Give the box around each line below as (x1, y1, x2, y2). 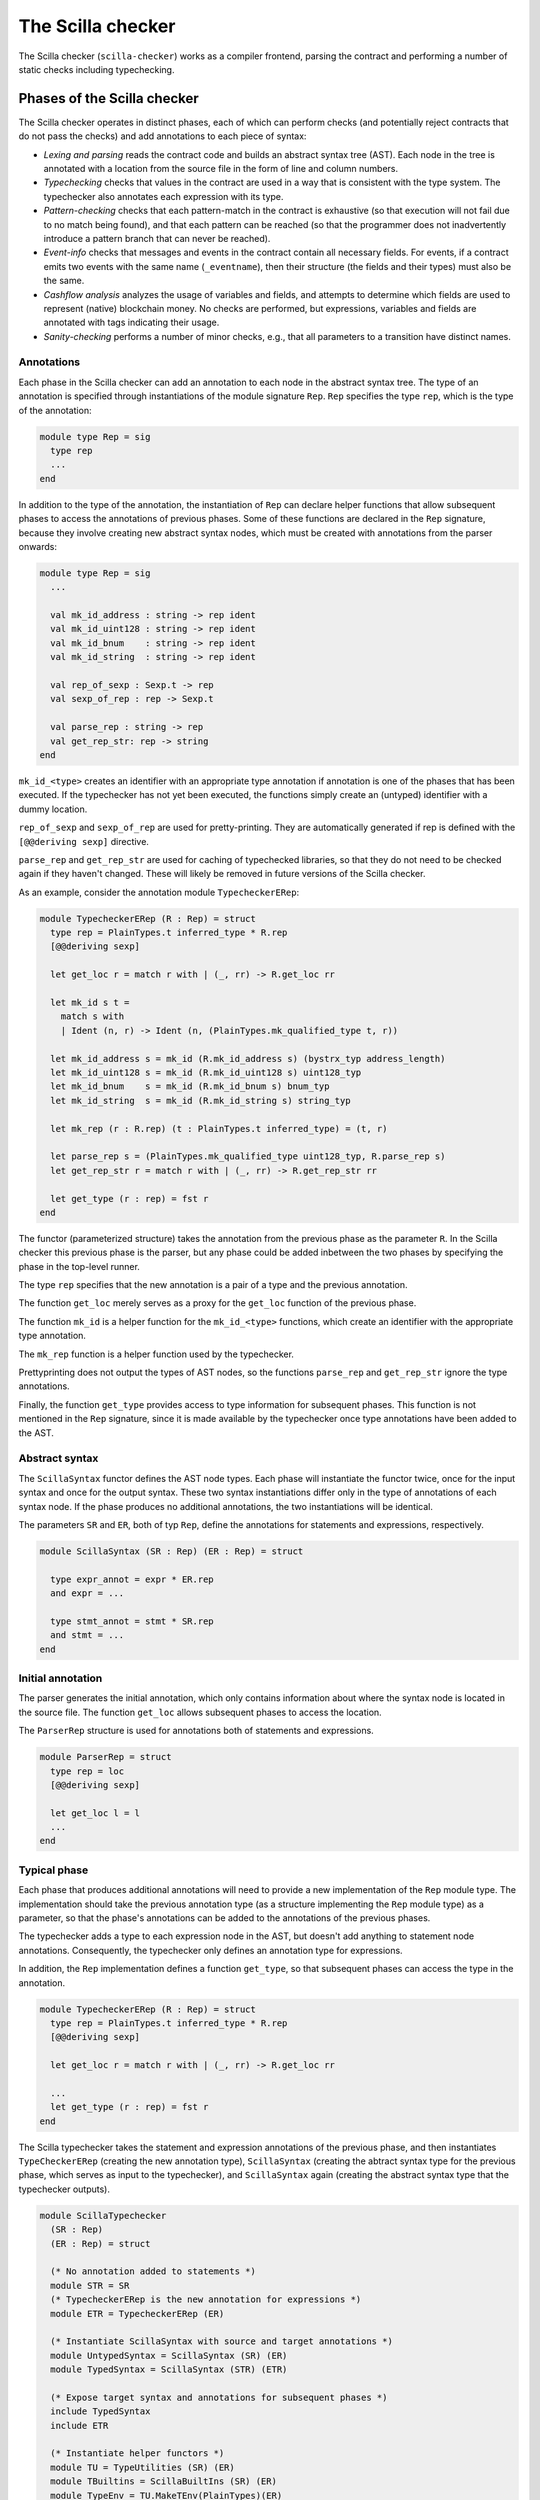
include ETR (50, 2420, 109, 2431)
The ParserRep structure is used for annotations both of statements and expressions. (18, 1725, 374, 1737)
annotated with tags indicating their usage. (43, 316, 220, 329)
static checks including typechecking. (18, 63, 175, 75)
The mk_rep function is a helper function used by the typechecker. (18, 1348, 295, 1360)
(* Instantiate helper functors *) (50, 2448, 225, 2459)
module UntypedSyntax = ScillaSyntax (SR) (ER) (50, 2350, 288, 2361)
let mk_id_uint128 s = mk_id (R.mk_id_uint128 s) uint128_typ (50, 1067, 362, 1078)
